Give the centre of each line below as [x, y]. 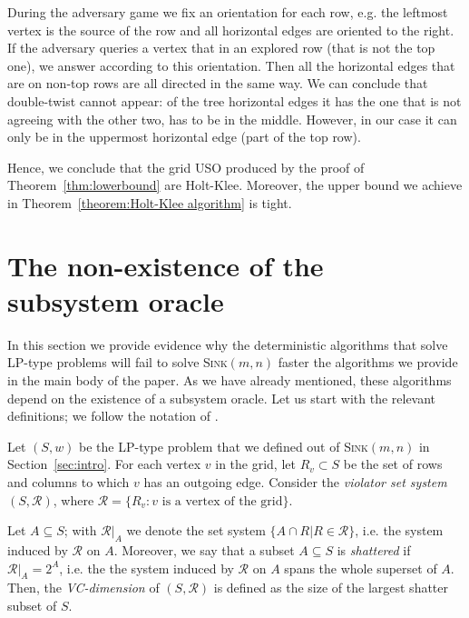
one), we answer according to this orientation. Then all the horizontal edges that [231, 65]
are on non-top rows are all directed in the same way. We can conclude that [218, 83]
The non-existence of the [166, 265]
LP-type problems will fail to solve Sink [117, 362]
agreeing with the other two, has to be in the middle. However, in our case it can [232, 119]
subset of [32, 605]
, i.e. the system [399, 530]
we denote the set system [196, 530]
